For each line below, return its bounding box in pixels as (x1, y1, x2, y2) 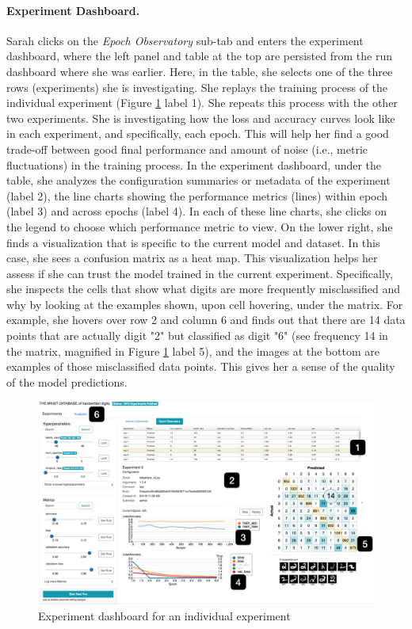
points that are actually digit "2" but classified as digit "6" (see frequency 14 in (6, 327, 388, 344)
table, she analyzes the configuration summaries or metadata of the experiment (6, 172, 391, 189)
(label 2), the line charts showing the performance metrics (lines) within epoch (6, 187, 388, 204)
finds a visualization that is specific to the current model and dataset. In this (6, 234, 380, 250)
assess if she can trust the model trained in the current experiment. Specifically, (6, 265, 393, 281)
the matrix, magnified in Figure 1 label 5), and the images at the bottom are (6, 342, 380, 359)
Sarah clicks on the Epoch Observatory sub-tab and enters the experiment (6, 32, 364, 48)
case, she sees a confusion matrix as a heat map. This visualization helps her (6, 250, 378, 266)
